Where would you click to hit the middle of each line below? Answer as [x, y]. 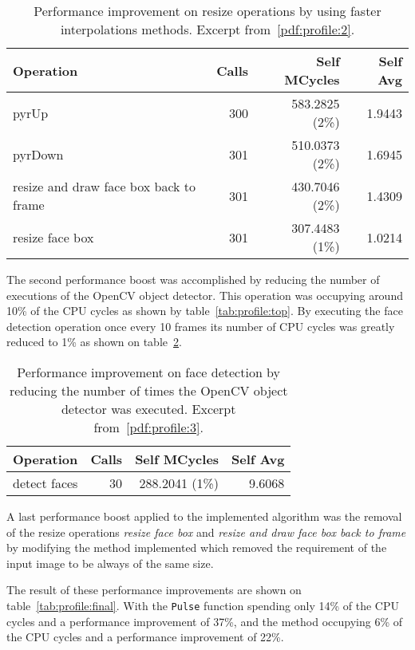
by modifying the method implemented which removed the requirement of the [197, 548]
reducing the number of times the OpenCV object [148, 390]
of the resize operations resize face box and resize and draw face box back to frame [206, 532]
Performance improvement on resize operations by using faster [207, 11]
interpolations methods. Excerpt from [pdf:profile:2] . [207, 29]
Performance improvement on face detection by [149, 372]
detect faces [45, 483]
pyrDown [38, 154]
